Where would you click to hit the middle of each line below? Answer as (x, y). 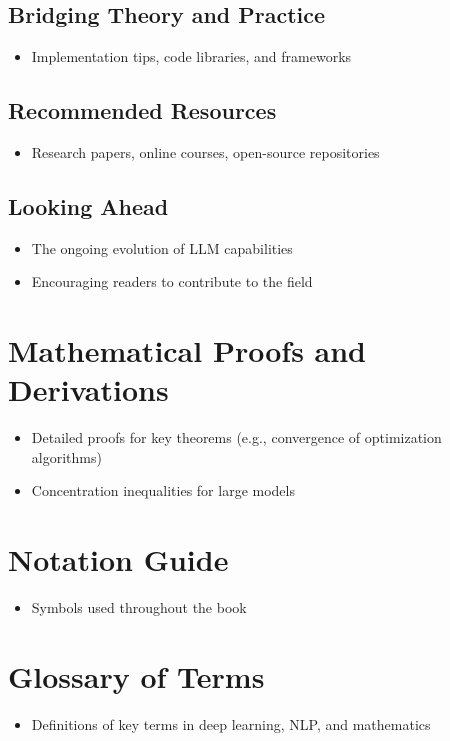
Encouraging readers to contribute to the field (172, 281)
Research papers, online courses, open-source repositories (205, 152)
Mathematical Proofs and (187, 350)
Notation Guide (118, 559)
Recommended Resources (142, 110)
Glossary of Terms (136, 675)
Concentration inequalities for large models (163, 490)
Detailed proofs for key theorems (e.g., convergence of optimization (236, 437)
